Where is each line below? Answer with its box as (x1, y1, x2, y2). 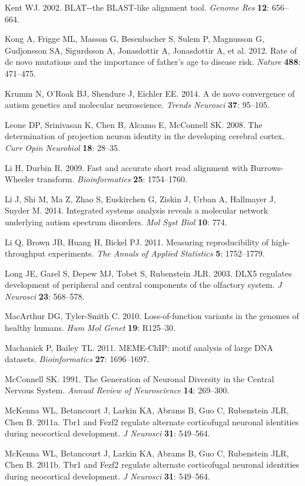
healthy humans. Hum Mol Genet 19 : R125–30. (5, 321, 175, 334)
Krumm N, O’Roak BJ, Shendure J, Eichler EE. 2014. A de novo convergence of (5, 87, 295, 99)
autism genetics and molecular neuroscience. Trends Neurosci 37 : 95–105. (5, 98, 270, 111)
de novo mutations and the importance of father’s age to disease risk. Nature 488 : (5, 55, 301, 68)
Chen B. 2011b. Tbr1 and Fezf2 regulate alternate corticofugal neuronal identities (5, 458, 300, 471)
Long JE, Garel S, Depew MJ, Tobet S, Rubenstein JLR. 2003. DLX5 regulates (5, 267, 292, 279)
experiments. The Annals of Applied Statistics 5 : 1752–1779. (48, 247, 265, 260)
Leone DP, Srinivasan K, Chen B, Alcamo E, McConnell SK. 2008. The (5, 118, 263, 130)
